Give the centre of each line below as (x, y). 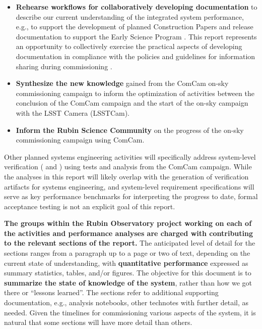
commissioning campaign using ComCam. (80, 140)
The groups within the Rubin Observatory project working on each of (128, 223)
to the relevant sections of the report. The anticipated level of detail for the (130, 243)
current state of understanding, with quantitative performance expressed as (126, 263)
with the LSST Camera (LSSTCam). (73, 112)
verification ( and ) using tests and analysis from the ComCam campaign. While (128, 167)
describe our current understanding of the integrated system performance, (130, 16)
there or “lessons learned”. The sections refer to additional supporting (111, 292)
